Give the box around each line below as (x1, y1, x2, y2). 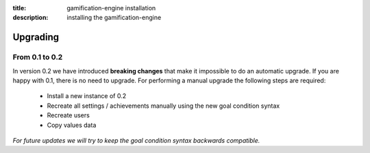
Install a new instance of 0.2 (47, 92, 127, 100)
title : (12, 4, 27, 12)
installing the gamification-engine (66, 14, 162, 22)
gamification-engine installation (66, 4, 156, 12)
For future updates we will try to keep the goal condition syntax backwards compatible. (12, 136, 260, 144)
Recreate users (47, 111, 90, 119)
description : (12, 14, 49, 22)
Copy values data (47, 121, 97, 129)
